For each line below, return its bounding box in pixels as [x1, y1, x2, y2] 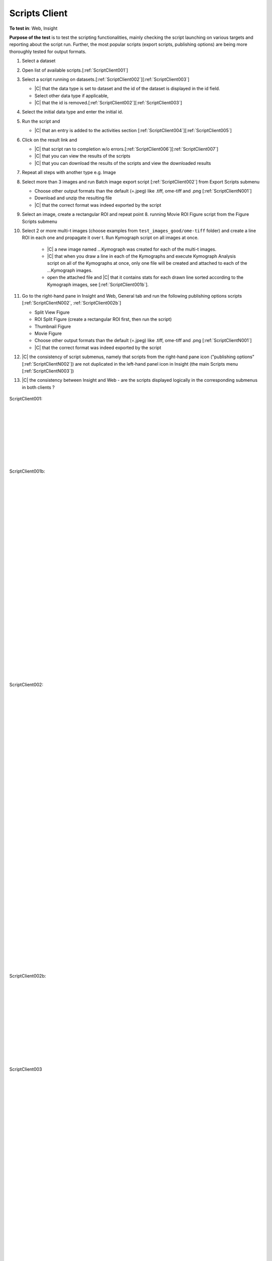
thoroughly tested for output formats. [9, 48, 87, 54]
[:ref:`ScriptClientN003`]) [22, 368, 74, 374]
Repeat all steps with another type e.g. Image [22, 169, 116, 176]
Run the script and [22, 118, 60, 124]
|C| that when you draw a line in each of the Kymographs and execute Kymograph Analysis [47, 253, 236, 259]
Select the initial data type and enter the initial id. [22, 109, 123, 115]
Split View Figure [34, 309, 70, 315]
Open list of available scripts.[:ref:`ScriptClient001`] [22, 67, 128, 73]
